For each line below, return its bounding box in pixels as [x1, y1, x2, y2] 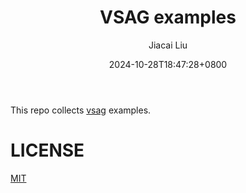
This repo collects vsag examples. [10, 104, 152, 116]
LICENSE [10, 139, 85, 162]
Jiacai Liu [148, 39, 188, 51]
